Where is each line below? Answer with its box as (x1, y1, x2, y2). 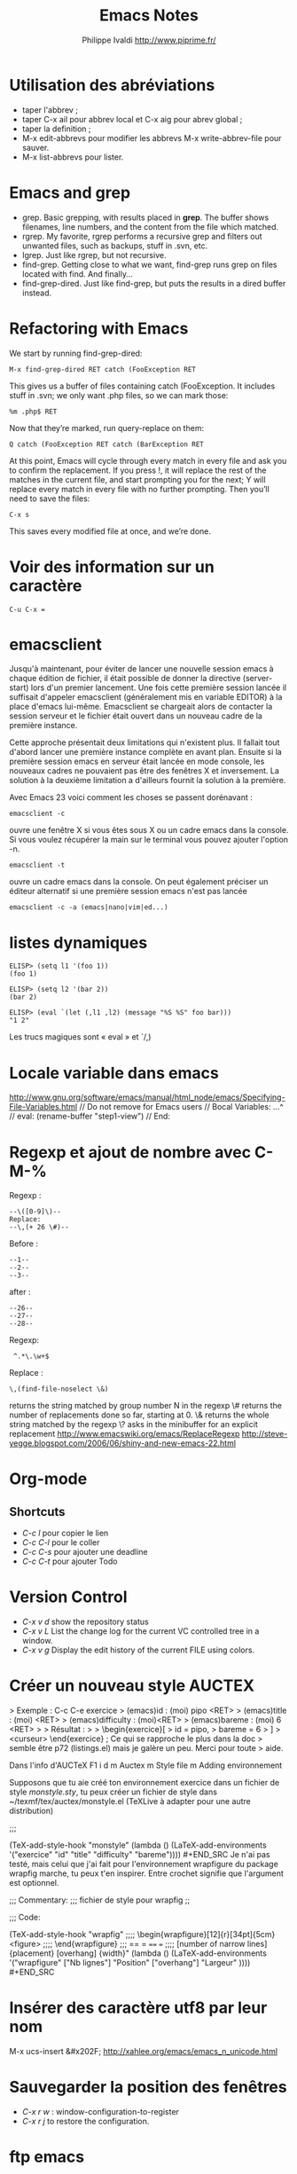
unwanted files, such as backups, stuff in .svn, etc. (21, 240, 208, 251)
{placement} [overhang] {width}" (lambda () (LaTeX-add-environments (9, 1948, 268, 1958)
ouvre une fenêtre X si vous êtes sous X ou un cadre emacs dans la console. (9, 825, 289, 836)
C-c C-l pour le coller (21, 1537, 100, 1548)
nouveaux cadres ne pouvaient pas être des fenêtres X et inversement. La (9, 765, 279, 776)
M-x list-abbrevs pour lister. (21, 152, 124, 162)
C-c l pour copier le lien (21, 1527, 109, 1539)
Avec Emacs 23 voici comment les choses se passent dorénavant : (9, 792, 253, 803)
